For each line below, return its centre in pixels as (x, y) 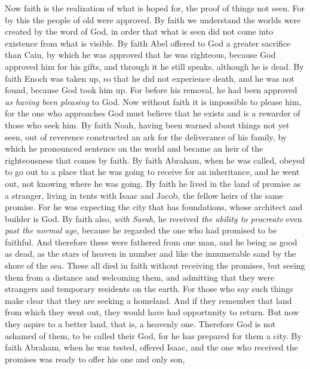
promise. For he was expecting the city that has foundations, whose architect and (154, 207)
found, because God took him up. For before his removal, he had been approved (151, 90)
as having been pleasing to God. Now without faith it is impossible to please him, (153, 101)
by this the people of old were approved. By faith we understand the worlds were (153, 19)
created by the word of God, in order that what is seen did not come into (139, 31)
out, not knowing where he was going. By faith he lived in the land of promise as (153, 183)
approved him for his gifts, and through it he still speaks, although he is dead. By (154, 66)
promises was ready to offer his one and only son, (95, 359)
